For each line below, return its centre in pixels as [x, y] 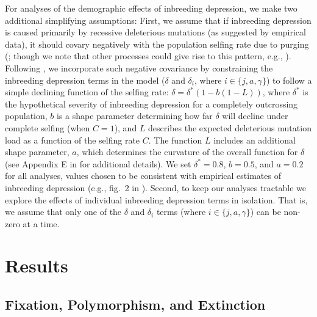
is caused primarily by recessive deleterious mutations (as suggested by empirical [155, 32]
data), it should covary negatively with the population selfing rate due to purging [157, 44]
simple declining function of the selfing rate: [87, 92]
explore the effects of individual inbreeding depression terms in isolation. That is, [156, 199]
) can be [265, 212]
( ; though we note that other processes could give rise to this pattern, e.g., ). [148, 56]
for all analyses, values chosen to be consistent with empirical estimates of [143, 176]
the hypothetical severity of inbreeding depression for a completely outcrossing [151, 104]
